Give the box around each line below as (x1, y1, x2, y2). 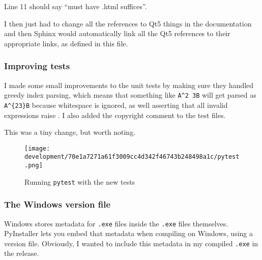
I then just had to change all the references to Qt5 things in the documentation (4, 18, 252, 28)
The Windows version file (4, 198, 111, 211)
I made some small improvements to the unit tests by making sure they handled (4, 79, 254, 90)
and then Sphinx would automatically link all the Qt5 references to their (4, 28, 230, 39)
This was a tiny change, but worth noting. (4, 127, 136, 137)
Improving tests (4, 60, 70, 72)
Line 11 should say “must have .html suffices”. (4, 1, 147, 11)
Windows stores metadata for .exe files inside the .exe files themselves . (4, 218, 228, 228)
